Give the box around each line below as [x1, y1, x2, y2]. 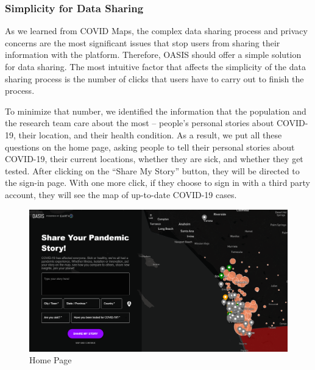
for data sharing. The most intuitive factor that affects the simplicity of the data [5, 60, 306, 73]
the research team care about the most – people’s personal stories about [5, 116, 274, 129]
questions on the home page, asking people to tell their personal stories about [5, 140, 295, 153]
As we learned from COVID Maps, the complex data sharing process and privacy [5, 24, 308, 37]
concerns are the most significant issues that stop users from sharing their [5, 36, 280, 49]
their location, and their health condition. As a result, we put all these [18, 128, 282, 141]
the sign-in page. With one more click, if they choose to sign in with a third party [5, 176, 310, 189]
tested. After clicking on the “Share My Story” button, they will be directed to [5, 164, 300, 177]
